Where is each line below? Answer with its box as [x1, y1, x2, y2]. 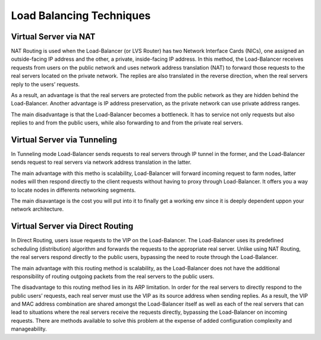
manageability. [11, 325, 47, 333]
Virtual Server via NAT [11, 32, 96, 42]
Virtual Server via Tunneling [11, 135, 117, 145]
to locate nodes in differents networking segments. [11, 186, 136, 194]
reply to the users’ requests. [11, 80, 80, 88]
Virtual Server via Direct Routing [11, 221, 134, 232]
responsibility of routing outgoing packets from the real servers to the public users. [11, 273, 215, 280]
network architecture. [11, 205, 64, 213]
